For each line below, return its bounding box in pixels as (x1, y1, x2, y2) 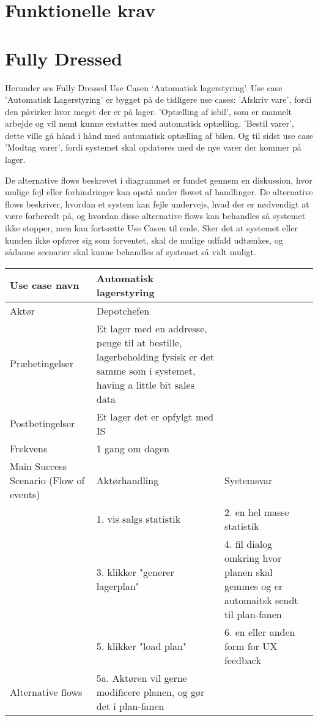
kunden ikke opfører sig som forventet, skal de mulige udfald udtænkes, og (5, 233, 283, 246)
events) (10, 487, 40, 501)
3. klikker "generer (96, 564, 174, 579)
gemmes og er (224, 578, 283, 593)
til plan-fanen (224, 607, 282, 621)
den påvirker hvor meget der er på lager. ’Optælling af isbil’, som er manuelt (5, 105, 292, 118)
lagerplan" (96, 578, 139, 593)
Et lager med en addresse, (96, 321, 207, 335)
